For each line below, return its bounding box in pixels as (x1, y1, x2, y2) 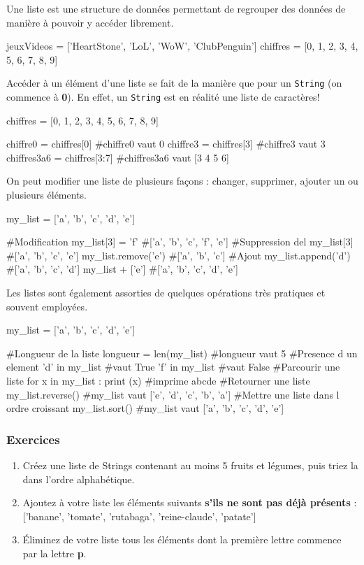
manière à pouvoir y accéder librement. (6, 15, 174, 29)
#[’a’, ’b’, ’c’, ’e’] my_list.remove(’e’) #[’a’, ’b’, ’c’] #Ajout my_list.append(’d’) (6, 248, 351, 262)
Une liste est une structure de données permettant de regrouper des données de (6, 1, 346, 15)
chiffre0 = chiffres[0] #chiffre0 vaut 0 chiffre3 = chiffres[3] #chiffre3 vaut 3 (6, 136, 326, 151)
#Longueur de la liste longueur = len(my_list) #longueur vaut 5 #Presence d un (6, 345, 358, 360)
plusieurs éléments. (6, 187, 87, 202)
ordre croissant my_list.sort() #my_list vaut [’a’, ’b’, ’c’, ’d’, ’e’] (6, 401, 284, 415)
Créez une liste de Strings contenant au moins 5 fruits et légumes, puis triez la (22, 458, 358, 472)
